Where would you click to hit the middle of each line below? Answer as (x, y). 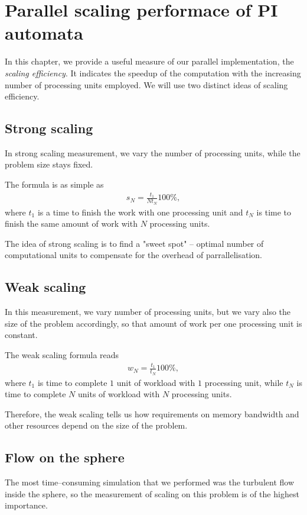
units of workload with (119, 394)
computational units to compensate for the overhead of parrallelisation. (133, 255)
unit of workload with (156, 382)
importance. (26, 505)
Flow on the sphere (65, 457)
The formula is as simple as (54, 184)
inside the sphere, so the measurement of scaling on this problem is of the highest (152, 493)
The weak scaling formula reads (62, 355)
